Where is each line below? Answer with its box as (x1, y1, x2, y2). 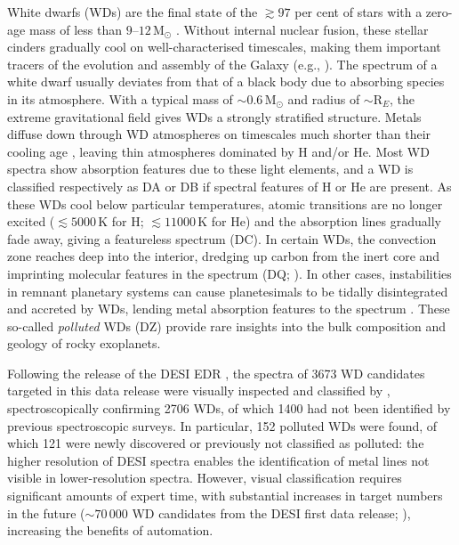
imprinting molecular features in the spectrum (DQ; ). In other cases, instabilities (7, 264, 452, 282)
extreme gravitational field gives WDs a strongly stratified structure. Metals (7, 107, 422, 126)
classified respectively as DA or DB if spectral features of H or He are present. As (7, 176, 452, 195)
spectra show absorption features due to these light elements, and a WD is (7, 159, 414, 178)
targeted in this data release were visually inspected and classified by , (7, 381, 391, 400)
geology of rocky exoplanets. (7, 334, 161, 353)
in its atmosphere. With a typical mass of (7, 89, 233, 108)
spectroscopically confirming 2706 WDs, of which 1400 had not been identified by (7, 399, 451, 418)
